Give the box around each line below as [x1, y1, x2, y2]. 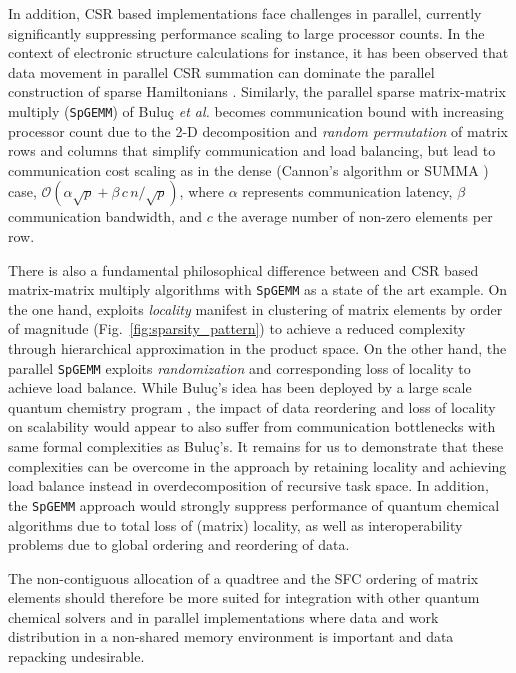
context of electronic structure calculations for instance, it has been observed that [8, 42, 509, 63]
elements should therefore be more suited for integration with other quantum [8, 587, 480, 608]
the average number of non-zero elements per [217, 206, 493, 227]
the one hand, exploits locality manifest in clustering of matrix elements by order [8, 298, 503, 319]
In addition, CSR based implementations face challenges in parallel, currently [8, 3, 482, 23]
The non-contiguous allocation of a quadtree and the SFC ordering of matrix [8, 567, 479, 588]
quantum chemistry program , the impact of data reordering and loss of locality [8, 396, 496, 417]
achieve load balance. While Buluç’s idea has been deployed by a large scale [8, 377, 472, 398]
